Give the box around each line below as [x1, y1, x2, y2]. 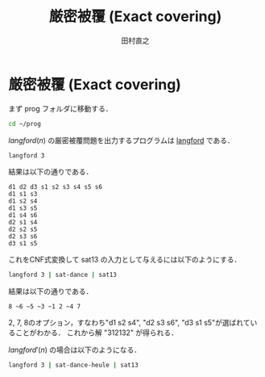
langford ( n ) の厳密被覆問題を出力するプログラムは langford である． [8, 135, 235, 145]
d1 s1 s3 [8, 191, 38, 199]
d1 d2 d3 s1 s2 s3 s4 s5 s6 [8, 183, 103, 191]
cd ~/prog [8, 119, 42, 128]
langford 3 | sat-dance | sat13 [8, 271, 117, 279]
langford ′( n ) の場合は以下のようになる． [8, 345, 142, 355]
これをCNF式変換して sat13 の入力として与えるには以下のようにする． [8, 255, 242, 265]
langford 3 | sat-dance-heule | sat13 [8, 361, 139, 370]
